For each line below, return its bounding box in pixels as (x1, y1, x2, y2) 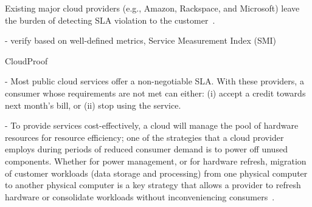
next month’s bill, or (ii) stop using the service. (5, 98, 181, 111)
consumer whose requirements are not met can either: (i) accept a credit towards (5, 86, 306, 99)
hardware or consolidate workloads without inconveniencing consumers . (5, 190, 275, 203)
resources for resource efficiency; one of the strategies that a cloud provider (5, 131, 284, 143)
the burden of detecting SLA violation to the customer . (5, 13, 215, 26)
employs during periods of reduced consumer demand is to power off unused (5, 143, 288, 155)
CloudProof (5, 54, 48, 67)
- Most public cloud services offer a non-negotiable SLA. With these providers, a (5, 75, 304, 87)
